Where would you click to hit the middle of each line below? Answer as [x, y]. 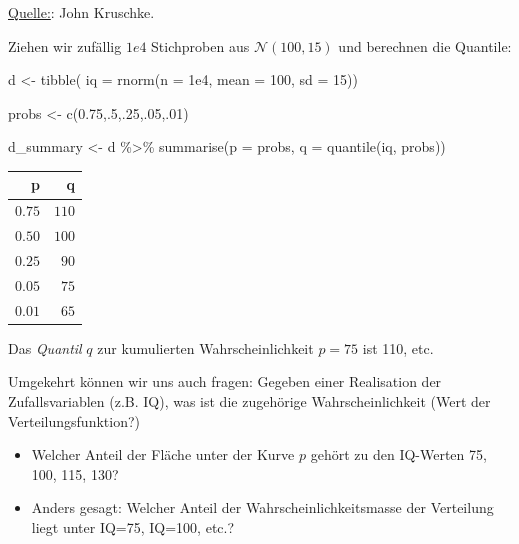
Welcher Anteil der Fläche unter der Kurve [163, 454]
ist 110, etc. [398, 347]
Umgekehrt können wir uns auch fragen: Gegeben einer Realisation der [225, 381]
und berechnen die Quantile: [425, 45]
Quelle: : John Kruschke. [81, 12]
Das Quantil [45, 347]
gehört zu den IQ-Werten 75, [398, 454]
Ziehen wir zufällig [65, 45]
